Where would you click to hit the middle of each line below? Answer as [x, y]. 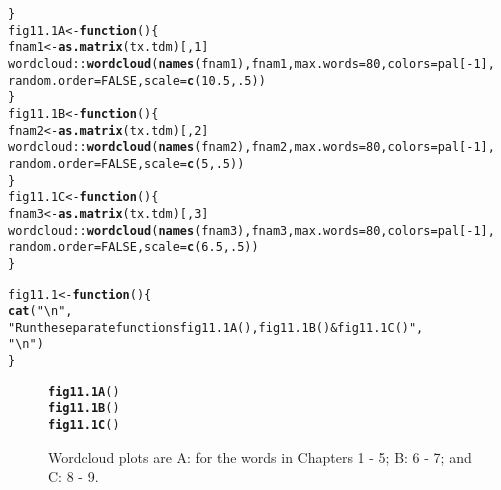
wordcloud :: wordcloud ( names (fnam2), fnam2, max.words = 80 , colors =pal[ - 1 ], [251, 147]
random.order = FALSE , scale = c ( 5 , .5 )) [126, 163]
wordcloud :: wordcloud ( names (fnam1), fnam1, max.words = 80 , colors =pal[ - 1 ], [251, 63]
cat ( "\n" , [40, 311]
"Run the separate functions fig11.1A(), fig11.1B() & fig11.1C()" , [216, 327]
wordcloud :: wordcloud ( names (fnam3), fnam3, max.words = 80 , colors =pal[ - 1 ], [251, 230]
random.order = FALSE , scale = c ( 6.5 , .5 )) [133, 247]
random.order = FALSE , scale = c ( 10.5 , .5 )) [137, 80]
